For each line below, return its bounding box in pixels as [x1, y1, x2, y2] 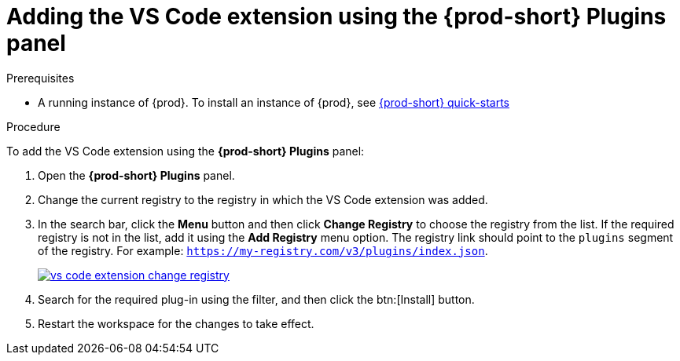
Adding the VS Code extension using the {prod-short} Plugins [6, 3, 667, 30]
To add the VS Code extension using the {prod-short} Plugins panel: [6, 144, 365, 158]
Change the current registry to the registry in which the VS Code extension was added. [38, 192, 488, 206]
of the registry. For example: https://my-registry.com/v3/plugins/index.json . [38, 243, 488, 257]
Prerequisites [6, 71, 75, 85]
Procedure [6, 119, 61, 133]
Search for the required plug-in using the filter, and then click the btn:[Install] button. [38, 292, 475, 306]
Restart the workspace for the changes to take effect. [38, 316, 314, 330]
